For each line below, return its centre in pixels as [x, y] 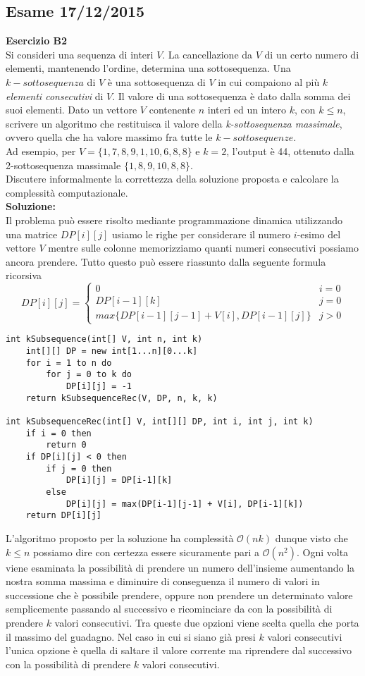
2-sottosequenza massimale [63, 165]
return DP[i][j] [64, 516]
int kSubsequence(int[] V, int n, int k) [104, 339]
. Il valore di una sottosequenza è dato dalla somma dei [231, 96]
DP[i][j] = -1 [99, 387]
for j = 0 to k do [89, 375]
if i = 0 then [58, 433]
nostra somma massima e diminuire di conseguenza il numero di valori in [163, 581]
